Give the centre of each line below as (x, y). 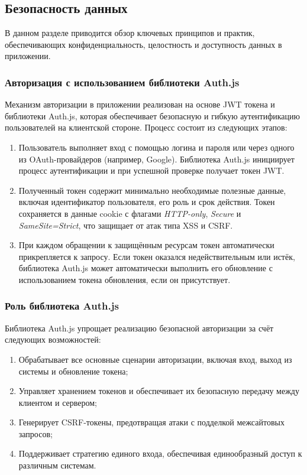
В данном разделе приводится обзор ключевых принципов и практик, (130, 33)
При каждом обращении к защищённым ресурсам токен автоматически (146, 245)
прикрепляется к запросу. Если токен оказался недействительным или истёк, (157, 256)
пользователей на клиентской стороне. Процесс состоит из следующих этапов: (146, 127)
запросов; (35, 433)
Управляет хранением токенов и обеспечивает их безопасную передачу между (159, 391)
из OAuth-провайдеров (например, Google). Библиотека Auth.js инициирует (156, 159)
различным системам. (57, 465)
